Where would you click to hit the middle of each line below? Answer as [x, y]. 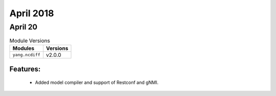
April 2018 [32, 13]
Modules [24, 48]
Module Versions [30, 41]
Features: [25, 69]
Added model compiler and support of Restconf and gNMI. [97, 82]
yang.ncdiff [26, 55]
